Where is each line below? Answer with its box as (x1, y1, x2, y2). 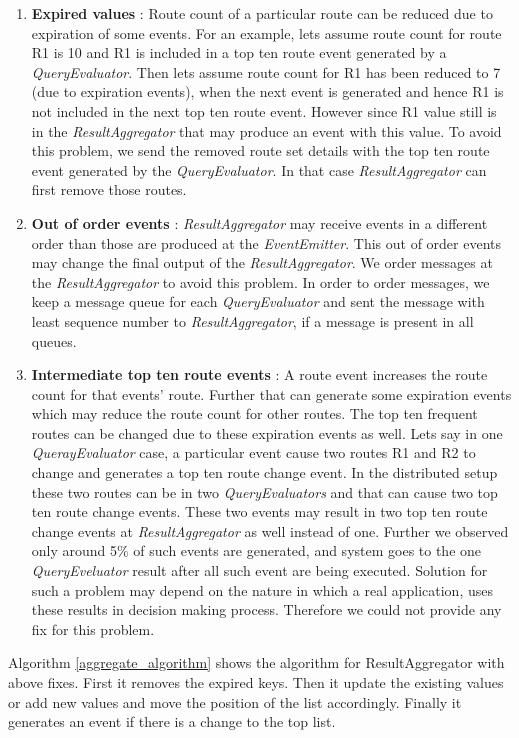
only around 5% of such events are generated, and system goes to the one (31, 540, 482, 561)
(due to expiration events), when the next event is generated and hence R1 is (31, 81, 504, 102)
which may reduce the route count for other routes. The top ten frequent (31, 403, 478, 424)
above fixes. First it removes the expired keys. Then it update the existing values (8, 672, 504, 692)
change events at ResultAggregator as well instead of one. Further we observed (31, 520, 509, 541)
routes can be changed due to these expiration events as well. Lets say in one (31, 422, 503, 443)
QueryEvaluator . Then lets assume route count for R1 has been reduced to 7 (31, 61, 501, 82)
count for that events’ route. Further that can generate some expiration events (31, 383, 512, 404)
